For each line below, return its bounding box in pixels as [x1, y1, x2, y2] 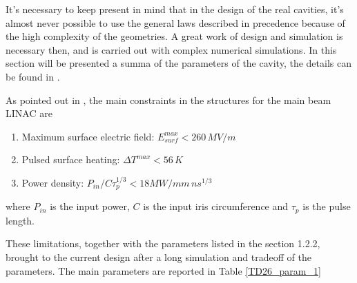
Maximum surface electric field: [21, 129, 155, 143]
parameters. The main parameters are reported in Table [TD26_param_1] [6, 263, 321, 277]
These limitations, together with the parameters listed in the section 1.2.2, [6, 236, 320, 251]
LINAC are [6, 106, 52, 120]
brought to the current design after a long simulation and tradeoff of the [6, 250, 311, 264]
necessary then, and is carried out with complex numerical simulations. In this [6, 42, 337, 56]
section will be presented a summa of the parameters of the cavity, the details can [6, 56, 351, 70]
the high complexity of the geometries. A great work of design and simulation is [6, 29, 343, 43]
